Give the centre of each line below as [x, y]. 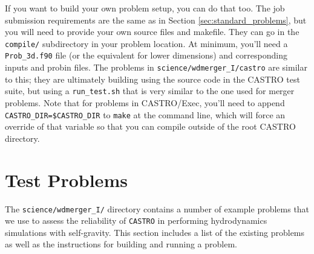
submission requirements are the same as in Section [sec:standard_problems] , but [156, 20]
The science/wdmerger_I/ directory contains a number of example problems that [157, 208]
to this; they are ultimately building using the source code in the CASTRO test [152, 79]
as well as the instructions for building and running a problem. [121, 244]
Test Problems [66, 179]
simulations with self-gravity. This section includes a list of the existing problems [155, 232]
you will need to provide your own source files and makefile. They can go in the [152, 32]
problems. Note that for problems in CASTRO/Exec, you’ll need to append [145, 103]
